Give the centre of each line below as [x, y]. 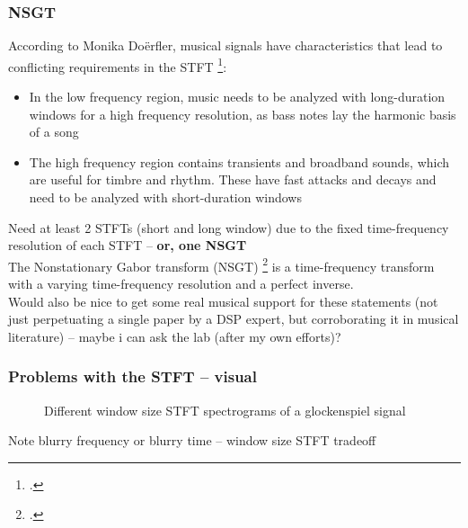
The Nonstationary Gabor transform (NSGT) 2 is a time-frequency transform [221, 264]
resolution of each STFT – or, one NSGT [128, 245]
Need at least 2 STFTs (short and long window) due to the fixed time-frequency [229, 227]
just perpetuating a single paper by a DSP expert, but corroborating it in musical [234, 319]
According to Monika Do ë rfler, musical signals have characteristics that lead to [225, 45]
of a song [54, 132]
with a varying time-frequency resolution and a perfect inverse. [181, 284]
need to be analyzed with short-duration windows [165, 197]
